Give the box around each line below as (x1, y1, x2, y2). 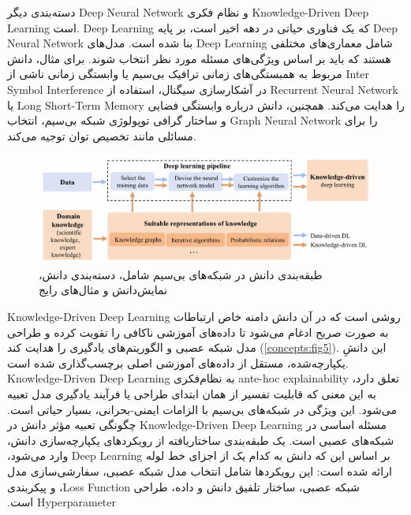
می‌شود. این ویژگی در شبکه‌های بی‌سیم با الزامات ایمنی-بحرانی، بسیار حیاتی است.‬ (7, 401, 397, 417)
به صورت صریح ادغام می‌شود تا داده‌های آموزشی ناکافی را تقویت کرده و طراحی (7, 323, 389, 340)
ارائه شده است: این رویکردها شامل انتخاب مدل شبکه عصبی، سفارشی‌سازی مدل (7, 462, 392, 479)
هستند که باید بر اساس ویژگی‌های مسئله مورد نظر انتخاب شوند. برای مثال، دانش (7, 50, 391, 66)
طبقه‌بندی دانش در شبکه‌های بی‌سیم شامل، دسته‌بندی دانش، (39, 266, 323, 282)
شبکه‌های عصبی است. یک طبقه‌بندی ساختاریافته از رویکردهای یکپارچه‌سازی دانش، (7, 431, 394, 448)
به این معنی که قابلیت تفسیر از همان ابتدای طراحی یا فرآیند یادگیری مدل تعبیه (7, 385, 376, 401)
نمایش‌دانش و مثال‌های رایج (39, 282, 167, 298)
